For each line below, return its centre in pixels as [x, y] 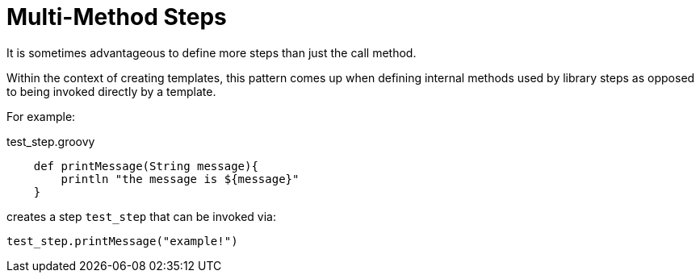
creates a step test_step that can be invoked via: [141, 216]
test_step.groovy [51, 141]
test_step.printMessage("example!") [122, 241]
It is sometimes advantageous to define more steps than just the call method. [212, 52]
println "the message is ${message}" [180, 179]
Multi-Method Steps [117, 17]
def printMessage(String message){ [146, 166]
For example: [41, 116]
